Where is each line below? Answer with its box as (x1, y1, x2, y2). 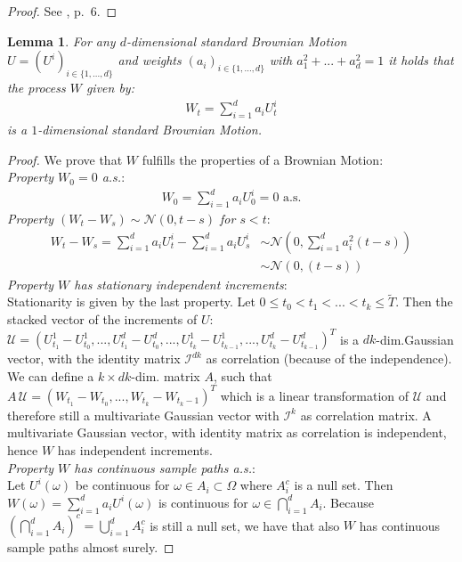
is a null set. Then (294, 476, 393, 494)
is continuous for (158, 493, 248, 511)
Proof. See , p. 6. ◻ (7, 2, 118, 20)
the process (7, 77, 66, 96)
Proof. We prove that (7, 150, 123, 168)
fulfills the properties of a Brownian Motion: (142, 150, 384, 168)
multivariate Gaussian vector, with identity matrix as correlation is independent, (7, 423, 447, 442)
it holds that (388, 51, 454, 69)
